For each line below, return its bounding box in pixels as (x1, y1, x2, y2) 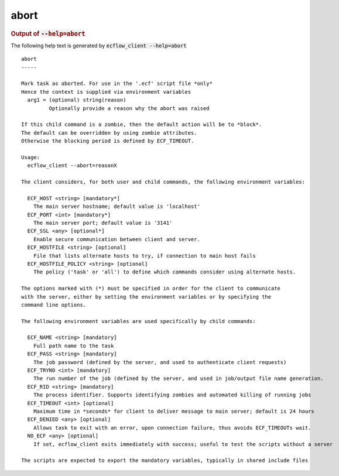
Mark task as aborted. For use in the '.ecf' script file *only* (21, 80, 213, 87)
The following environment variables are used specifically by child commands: (21, 318, 256, 324)
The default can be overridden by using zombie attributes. (21, 129, 197, 136)
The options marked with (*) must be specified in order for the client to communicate (21, 285, 281, 292)
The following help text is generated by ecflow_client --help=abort (11, 42, 187, 49)
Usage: (21, 154, 40, 160)
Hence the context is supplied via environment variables (21, 88, 191, 95)
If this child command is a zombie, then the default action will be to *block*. (21, 121, 262, 128)
